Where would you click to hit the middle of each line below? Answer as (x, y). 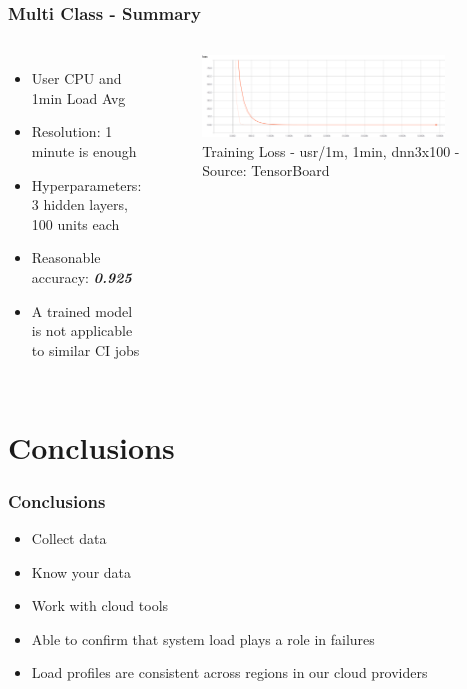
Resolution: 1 (72, 131)
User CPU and (76, 78)
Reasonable (66, 257)
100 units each (75, 223)
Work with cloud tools (100, 605)
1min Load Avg (78, 97)
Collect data (69, 537)
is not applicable (82, 330)
